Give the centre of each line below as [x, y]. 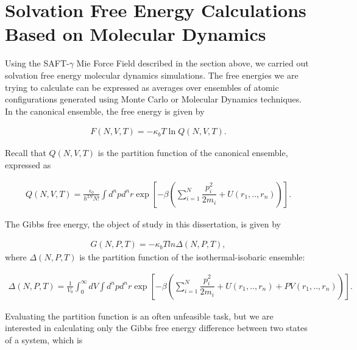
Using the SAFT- [37, 63]
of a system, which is [44, 339]
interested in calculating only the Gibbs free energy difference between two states [156, 328]
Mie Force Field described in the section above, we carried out [193, 63]
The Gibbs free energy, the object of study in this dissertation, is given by [143, 223]
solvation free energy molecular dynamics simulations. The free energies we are [152, 75]
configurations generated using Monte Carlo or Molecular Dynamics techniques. [154, 99]
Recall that [26, 153]
